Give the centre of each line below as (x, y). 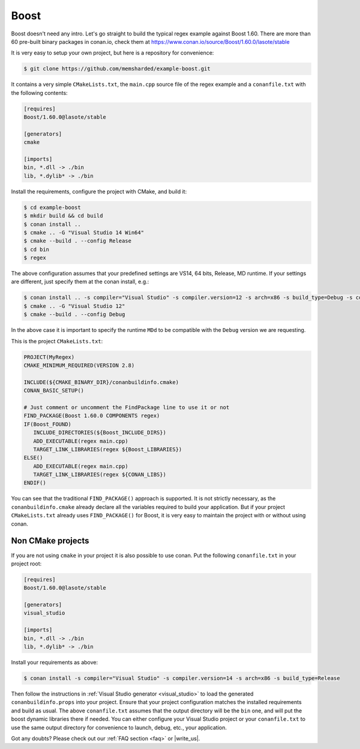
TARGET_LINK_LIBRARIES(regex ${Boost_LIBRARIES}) (108, 449)
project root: (26, 564)
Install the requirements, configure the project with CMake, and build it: (99, 191)
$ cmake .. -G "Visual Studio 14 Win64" (84, 232)
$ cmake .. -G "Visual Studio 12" (74, 306)
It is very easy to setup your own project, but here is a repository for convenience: (112, 53)
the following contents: (40, 92)
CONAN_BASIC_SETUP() (54, 391)
